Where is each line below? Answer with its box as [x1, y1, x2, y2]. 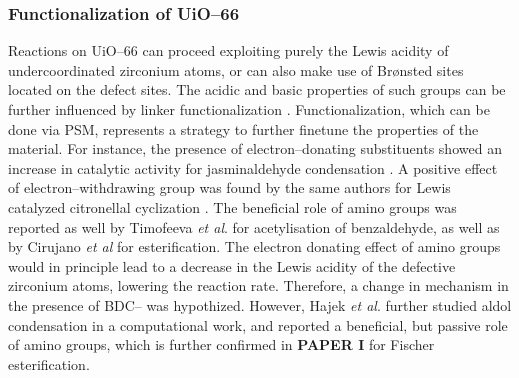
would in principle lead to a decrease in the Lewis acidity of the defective [8, 255, 456, 276]
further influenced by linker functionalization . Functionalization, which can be [8, 99, 490, 119]
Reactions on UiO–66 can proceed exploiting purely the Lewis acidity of [8, 40, 449, 61]
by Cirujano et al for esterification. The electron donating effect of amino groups [8, 236, 501, 257]
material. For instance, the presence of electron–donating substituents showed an [8, 138, 502, 159]
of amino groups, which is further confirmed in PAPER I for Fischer [8, 334, 435, 355]
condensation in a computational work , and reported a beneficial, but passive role [8, 314, 508, 335]
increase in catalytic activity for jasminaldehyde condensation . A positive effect [8, 157, 498, 178]
